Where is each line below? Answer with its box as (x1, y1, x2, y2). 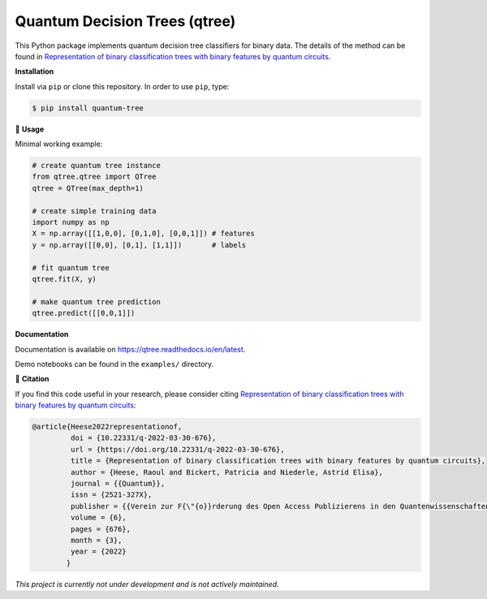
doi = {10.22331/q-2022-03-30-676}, (70, 433, 217, 442)
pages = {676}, (70, 524, 131, 533)
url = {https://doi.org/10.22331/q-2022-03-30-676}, (70, 445, 285, 454)
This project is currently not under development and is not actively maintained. (15, 579, 279, 588)
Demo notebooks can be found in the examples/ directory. (15, 359, 214, 368)
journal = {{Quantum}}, (70, 479, 166, 489)
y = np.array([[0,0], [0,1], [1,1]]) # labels (32, 240, 247, 249)
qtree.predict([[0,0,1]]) (32, 308, 136, 318)
